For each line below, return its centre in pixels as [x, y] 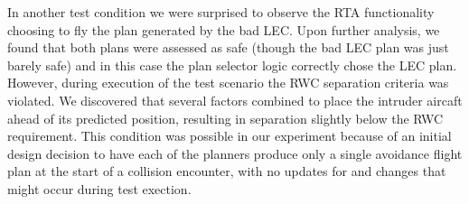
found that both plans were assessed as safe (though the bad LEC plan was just [228, 47]
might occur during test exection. [99, 188]
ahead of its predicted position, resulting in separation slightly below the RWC [225, 118]
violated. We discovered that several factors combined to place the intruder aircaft [235, 100]
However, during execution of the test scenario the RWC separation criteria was [228, 83]
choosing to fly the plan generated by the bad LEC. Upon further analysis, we [224, 29]
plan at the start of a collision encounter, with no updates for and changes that [227, 171]
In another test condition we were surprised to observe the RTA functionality [221, 12]
